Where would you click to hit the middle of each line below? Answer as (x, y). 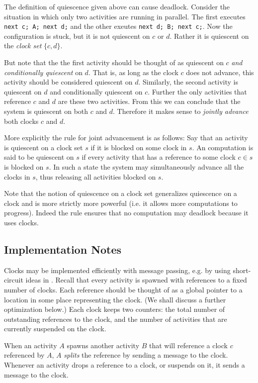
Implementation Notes (63, 249)
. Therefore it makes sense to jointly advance (180, 111)
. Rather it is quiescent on (209, 36)
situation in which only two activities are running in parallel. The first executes (125, 16)
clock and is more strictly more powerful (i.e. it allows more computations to (121, 203)
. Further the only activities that (197, 91)
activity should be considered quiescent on (68, 82)
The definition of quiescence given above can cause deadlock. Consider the (117, 6)
